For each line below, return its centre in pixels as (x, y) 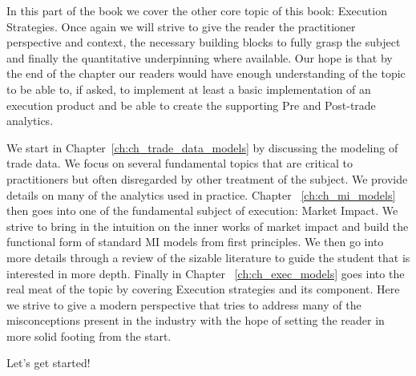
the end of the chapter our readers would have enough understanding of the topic (206, 73)
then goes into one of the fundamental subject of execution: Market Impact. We (202, 210)
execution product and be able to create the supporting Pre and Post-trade (191, 105)
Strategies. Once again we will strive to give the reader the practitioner (181, 26)
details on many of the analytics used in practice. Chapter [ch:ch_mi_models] (201, 194)
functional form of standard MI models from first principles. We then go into (195, 242)
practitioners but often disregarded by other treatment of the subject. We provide (207, 178)
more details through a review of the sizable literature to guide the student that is (208, 257)
